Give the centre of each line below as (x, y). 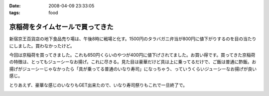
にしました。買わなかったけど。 (42, 46)
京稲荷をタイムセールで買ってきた (61, 27)
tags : (15, 13)
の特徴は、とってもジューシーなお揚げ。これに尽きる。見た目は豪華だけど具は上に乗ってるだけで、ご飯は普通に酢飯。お (133, 62)
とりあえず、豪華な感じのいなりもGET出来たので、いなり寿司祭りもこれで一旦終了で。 (98, 85)
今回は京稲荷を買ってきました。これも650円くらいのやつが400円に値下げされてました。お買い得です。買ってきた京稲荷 (132, 55)
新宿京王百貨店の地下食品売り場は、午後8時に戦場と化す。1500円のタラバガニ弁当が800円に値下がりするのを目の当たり (133, 39)
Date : (15, 6)
